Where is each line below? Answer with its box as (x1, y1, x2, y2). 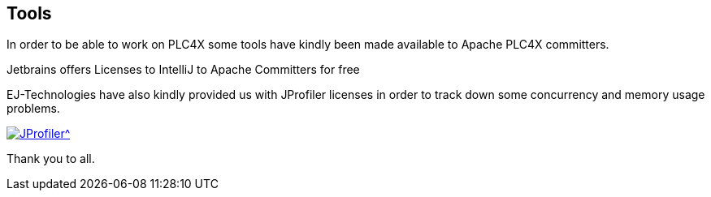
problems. (7, 101, 60, 116)
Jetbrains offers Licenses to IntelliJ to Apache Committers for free (7, 62, 360, 77)
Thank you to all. (7, 152, 95, 166)
